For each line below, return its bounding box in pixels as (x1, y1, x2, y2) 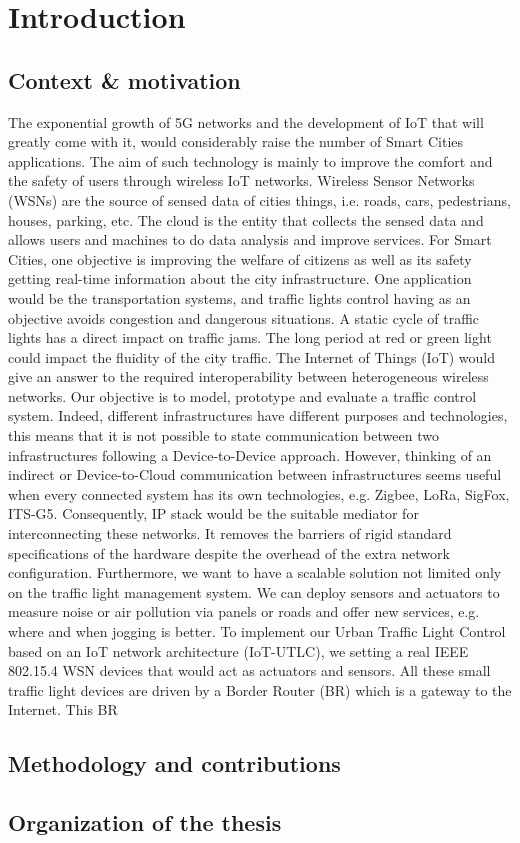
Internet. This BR (8, 699, 118, 720)
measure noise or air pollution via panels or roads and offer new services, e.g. (8, 601, 480, 622)
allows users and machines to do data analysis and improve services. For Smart (8, 229, 492, 250)
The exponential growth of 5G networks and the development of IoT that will (8, 111, 484, 132)
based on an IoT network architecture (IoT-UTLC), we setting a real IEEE (8, 640, 469, 661)
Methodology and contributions (8, 748, 341, 779)
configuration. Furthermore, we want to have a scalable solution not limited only (8, 562, 502, 583)
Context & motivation (8, 64, 241, 95)
